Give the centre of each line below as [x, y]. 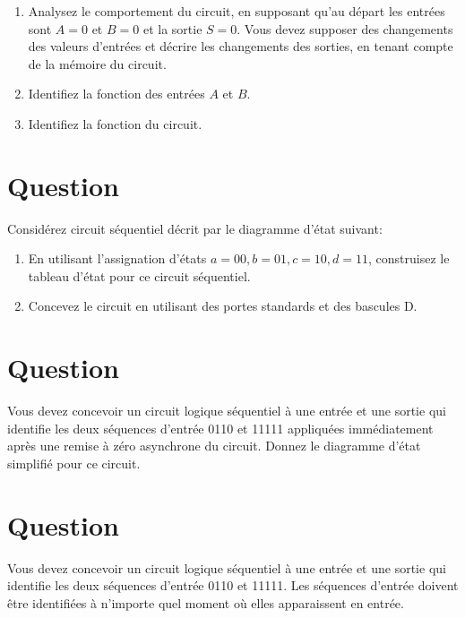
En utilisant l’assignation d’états [117, 258]
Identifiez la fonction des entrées [116, 94]
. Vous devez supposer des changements [345, 28]
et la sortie [172, 28]
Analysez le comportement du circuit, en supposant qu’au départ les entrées [237, 11]
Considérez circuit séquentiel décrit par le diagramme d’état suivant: [195, 228]
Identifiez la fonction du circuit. [115, 123]
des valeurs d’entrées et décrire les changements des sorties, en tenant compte [241, 46]
